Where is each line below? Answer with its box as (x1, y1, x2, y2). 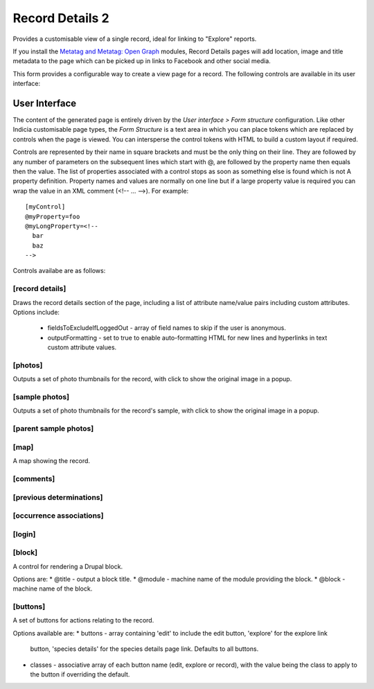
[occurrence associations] (12, 511, 104, 521)
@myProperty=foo (25, 212, 80, 220)
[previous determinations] (12, 492, 103, 502)
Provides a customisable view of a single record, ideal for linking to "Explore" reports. (12, 35, 257, 43)
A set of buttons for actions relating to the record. (12, 616, 154, 625)
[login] (12, 529, 36, 539)
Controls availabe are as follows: (12, 267, 106, 275)
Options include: (12, 308, 60, 317)
